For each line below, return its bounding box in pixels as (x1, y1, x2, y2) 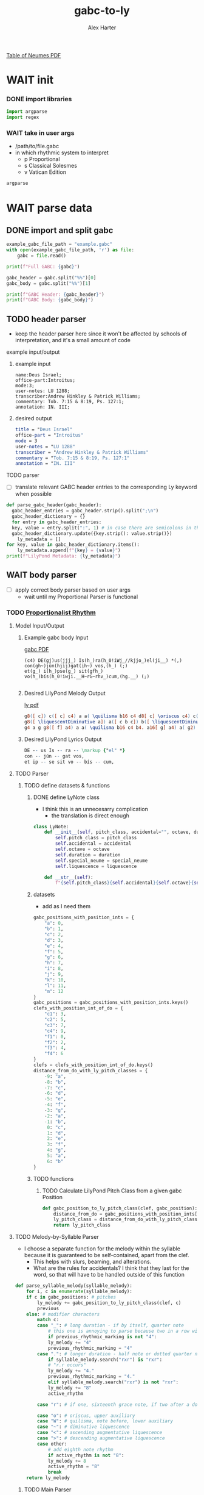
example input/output (6, 348, 60, 356)
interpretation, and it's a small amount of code (15, 337, 131, 344)
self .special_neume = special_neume (55, 858, 148, 864)
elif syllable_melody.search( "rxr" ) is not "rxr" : (47, 1379, 179, 1385)
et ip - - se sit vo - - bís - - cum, (24, 759, 114, 765)
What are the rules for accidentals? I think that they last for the (33, 1264, 189, 1272)
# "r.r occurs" (47, 1362, 86, 1368)
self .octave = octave (55, 846, 110, 853)
